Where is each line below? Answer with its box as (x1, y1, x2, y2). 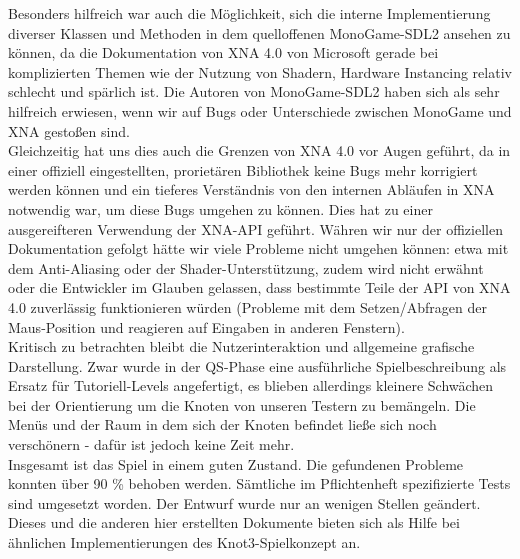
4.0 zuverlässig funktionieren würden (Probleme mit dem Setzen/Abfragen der (8, 296, 487, 317)
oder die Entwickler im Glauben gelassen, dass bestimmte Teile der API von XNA (8, 277, 511, 298)
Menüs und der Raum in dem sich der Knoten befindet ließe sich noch (8, 414, 437, 435)
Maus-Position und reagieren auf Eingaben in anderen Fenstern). (8, 316, 405, 337)
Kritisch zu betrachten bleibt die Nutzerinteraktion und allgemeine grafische (8, 336, 475, 357)
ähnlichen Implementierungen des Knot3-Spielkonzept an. (8, 532, 361, 553)
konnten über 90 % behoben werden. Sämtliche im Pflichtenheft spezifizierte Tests (8, 473, 511, 494)
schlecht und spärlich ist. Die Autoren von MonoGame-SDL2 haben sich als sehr (8, 81, 500, 102)
